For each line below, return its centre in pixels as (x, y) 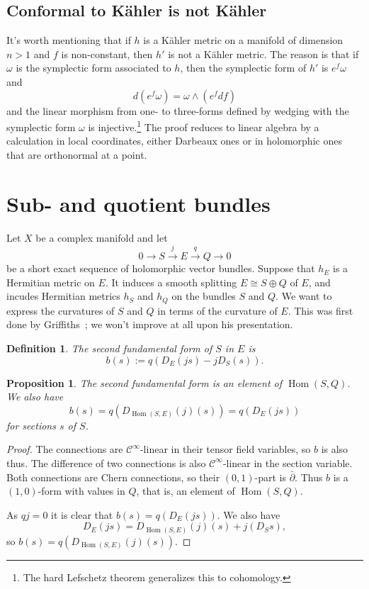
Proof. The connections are (65, 449)
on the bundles (204, 296)
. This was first (320, 310)
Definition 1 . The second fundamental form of (109, 348)
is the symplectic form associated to (93, 68)
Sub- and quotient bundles (138, 203)
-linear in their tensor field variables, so (225, 449)
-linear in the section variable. (288, 462)
